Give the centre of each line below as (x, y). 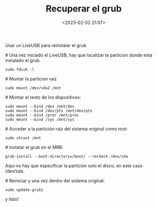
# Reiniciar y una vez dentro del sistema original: (55, 180)
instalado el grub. (23, 60)
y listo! (12, 199)
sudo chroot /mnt (23, 138)
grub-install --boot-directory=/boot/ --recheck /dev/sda (67, 156)
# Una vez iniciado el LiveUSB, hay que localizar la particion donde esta (79, 55)
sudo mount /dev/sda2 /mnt (33, 88)
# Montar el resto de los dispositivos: (43, 97)
